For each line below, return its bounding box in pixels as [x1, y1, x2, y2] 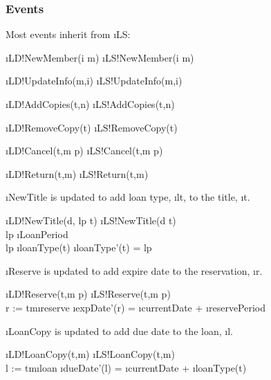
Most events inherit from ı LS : [6, 27, 131, 42]
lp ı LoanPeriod [6, 226, 68, 241]
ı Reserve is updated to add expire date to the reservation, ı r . [6, 263, 263, 278]
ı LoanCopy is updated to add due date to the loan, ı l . [6, 323, 233, 338]
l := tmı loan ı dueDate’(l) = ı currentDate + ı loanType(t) [6, 360, 247, 374]
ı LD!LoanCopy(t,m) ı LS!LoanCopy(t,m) [6, 347, 175, 361]
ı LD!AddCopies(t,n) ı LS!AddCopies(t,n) [6, 97, 175, 111]
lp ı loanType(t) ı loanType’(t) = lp [6, 240, 152, 255]
